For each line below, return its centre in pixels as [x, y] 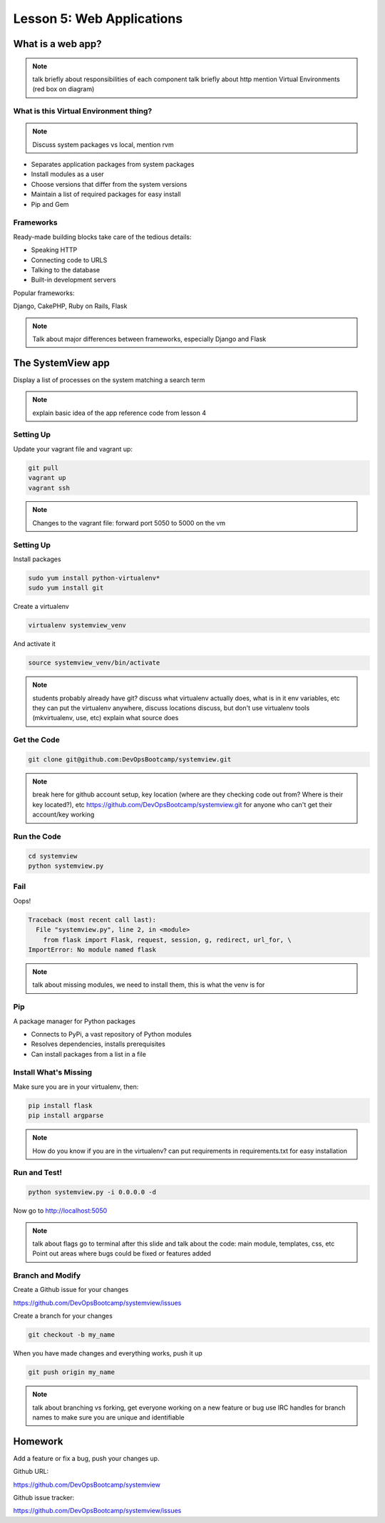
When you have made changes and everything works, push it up [108, 1353]
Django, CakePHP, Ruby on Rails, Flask [70, 306]
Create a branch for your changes [63, 1316]
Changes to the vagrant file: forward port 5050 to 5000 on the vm [129, 523]
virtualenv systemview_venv [77, 625]
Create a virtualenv [41, 607]
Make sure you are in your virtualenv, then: [76, 1087]
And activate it [35, 644]
